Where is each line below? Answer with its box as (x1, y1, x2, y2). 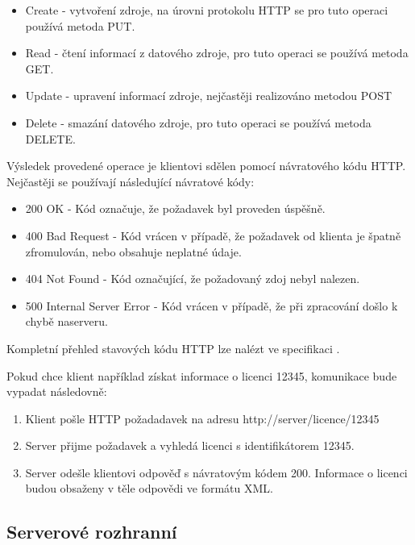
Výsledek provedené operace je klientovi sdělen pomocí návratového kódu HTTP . (6, 157, 406, 174)
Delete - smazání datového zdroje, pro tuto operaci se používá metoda (25, 114, 371, 131)
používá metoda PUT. (25, 17, 135, 34)
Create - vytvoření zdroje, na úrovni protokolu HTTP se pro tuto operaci (25, 2, 388, 18)
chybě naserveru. (25, 313, 108, 330)
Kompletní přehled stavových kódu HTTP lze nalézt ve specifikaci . (6, 339, 340, 356)
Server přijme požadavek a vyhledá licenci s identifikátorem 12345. (25, 437, 355, 454)
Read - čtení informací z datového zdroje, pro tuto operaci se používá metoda (25, 44, 409, 61)
